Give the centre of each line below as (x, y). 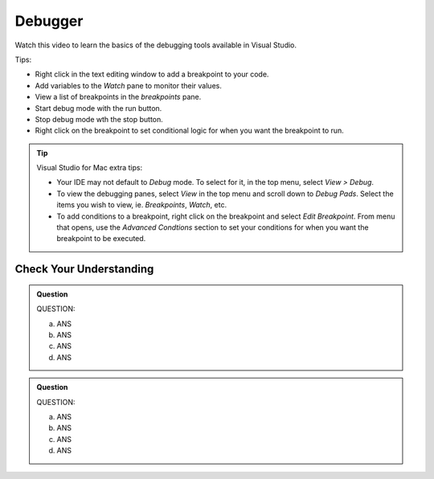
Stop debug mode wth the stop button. (99, 119)
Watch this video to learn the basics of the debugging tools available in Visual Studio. (156, 45)
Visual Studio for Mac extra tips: (90, 168)
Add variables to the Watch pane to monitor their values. (129, 85)
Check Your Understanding (84, 269)
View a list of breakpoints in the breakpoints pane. (118, 97)
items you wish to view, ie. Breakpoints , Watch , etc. (142, 205)
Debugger (49, 21)
